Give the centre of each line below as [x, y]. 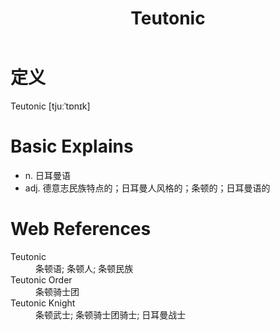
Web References [81, 229]
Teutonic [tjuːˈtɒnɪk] [50, 106]
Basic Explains [72, 146]
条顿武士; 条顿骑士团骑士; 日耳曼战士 [111, 314]
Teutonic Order [41, 279]
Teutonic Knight [43, 303]
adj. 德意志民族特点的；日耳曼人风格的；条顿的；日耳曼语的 [147, 188]
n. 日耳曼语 [48, 175]
